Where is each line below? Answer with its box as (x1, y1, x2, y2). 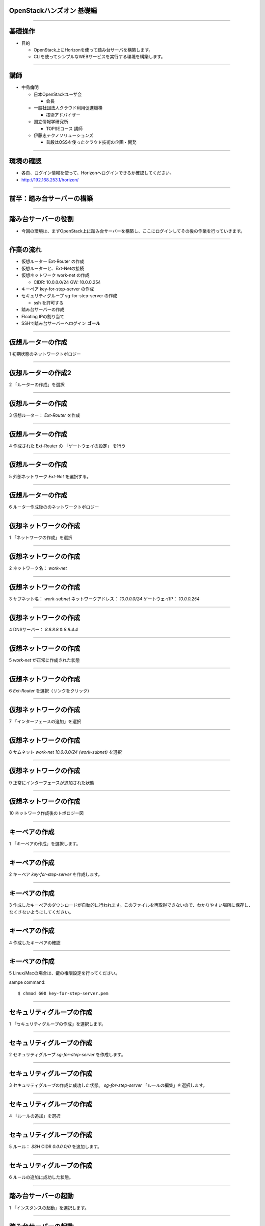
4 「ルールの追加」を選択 (9, 1113, 61, 1119)
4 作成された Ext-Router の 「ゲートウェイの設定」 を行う (9, 443, 126, 449)
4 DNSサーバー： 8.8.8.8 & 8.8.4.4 (9, 627, 79, 633)
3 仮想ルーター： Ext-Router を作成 (9, 412, 80, 418)
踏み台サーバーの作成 (21, 306, 65, 312)
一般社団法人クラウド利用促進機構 (33, 105, 103, 111)
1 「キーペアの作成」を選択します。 (9, 841, 81, 847)
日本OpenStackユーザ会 (33, 91, 82, 97)
